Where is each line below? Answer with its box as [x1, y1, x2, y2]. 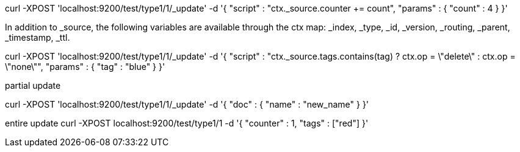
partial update [5, 80, 61, 91]
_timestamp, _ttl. [5, 32, 70, 43]
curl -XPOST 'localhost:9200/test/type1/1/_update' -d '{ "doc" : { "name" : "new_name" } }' [5, 99, 369, 109]
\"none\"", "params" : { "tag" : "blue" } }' [5, 61, 165, 72]
